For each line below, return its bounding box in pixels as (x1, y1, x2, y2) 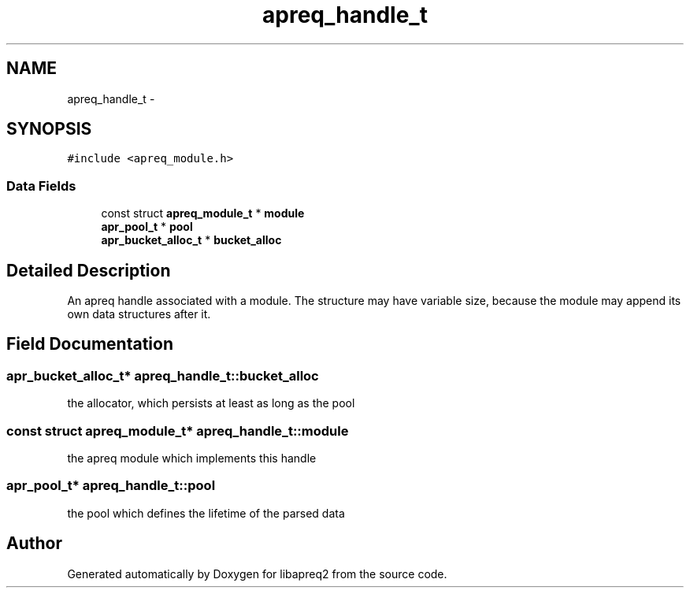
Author (6, 533, 62, 554)
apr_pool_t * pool (101, 220, 193, 234)
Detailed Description (6, 260, 171, 280)
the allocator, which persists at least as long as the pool (67, 396, 355, 410)
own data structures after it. (67, 307, 211, 321)
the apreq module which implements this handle (67, 451, 317, 465)
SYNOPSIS (6, 119, 92, 139)
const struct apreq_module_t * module (101, 206, 305, 221)
